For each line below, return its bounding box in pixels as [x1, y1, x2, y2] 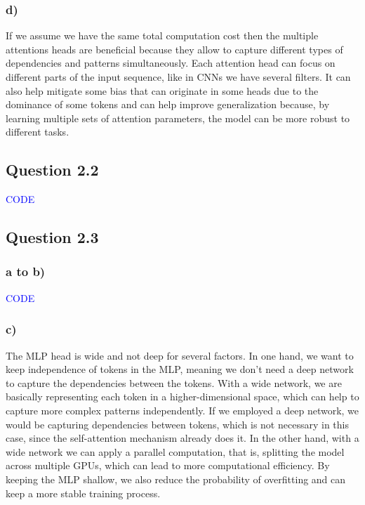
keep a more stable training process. [6, 485, 161, 500]
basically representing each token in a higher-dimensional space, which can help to [6, 389, 359, 404]
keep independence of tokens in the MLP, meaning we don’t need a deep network [6, 362, 354, 376]
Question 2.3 [6, 226, 99, 248]
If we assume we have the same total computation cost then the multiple [6, 28, 319, 43]
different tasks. [6, 124, 69, 139]
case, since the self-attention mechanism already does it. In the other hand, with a [6, 431, 359, 445]
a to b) [6, 263, 46, 280]
